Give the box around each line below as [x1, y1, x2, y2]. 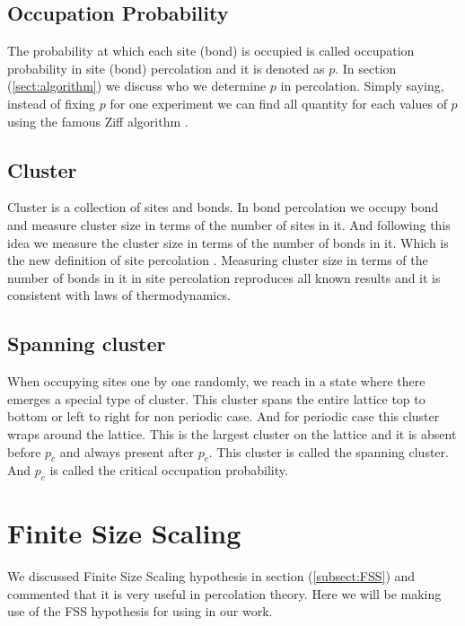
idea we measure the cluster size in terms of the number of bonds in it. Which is [7, 233, 449, 251]
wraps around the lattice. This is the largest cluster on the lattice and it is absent [7, 424, 457, 443]
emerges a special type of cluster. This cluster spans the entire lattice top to [7, 389, 426, 408]
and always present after [59, 442, 194, 461]
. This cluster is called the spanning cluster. [208, 442, 449, 461]
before [7, 442, 41, 461]
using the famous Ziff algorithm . [7, 111, 189, 130]
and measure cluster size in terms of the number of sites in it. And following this [7, 215, 451, 234]
